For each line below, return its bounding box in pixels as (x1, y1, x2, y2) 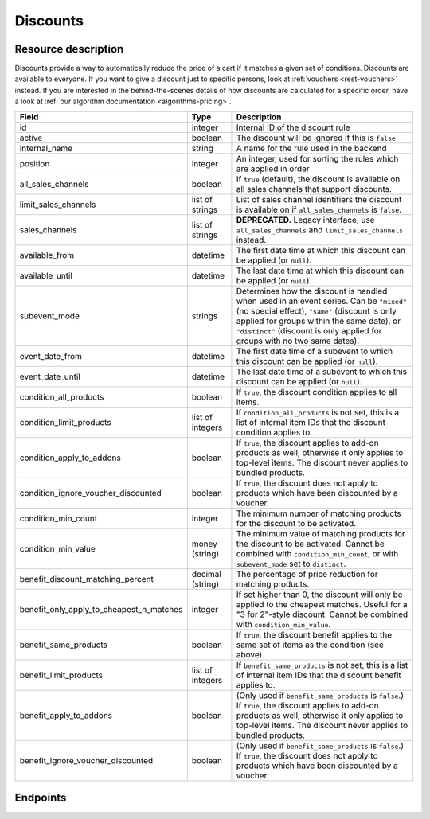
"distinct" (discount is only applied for (236, 325, 382, 336)
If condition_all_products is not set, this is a (236, 407, 400, 418)
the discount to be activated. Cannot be (236, 538, 385, 549)
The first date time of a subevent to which (236, 345, 393, 357)
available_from (19, 249, 75, 260)
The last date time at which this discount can (236, 265, 405, 276)
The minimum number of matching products (236, 508, 401, 519)
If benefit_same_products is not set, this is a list (236, 659, 408, 670)
